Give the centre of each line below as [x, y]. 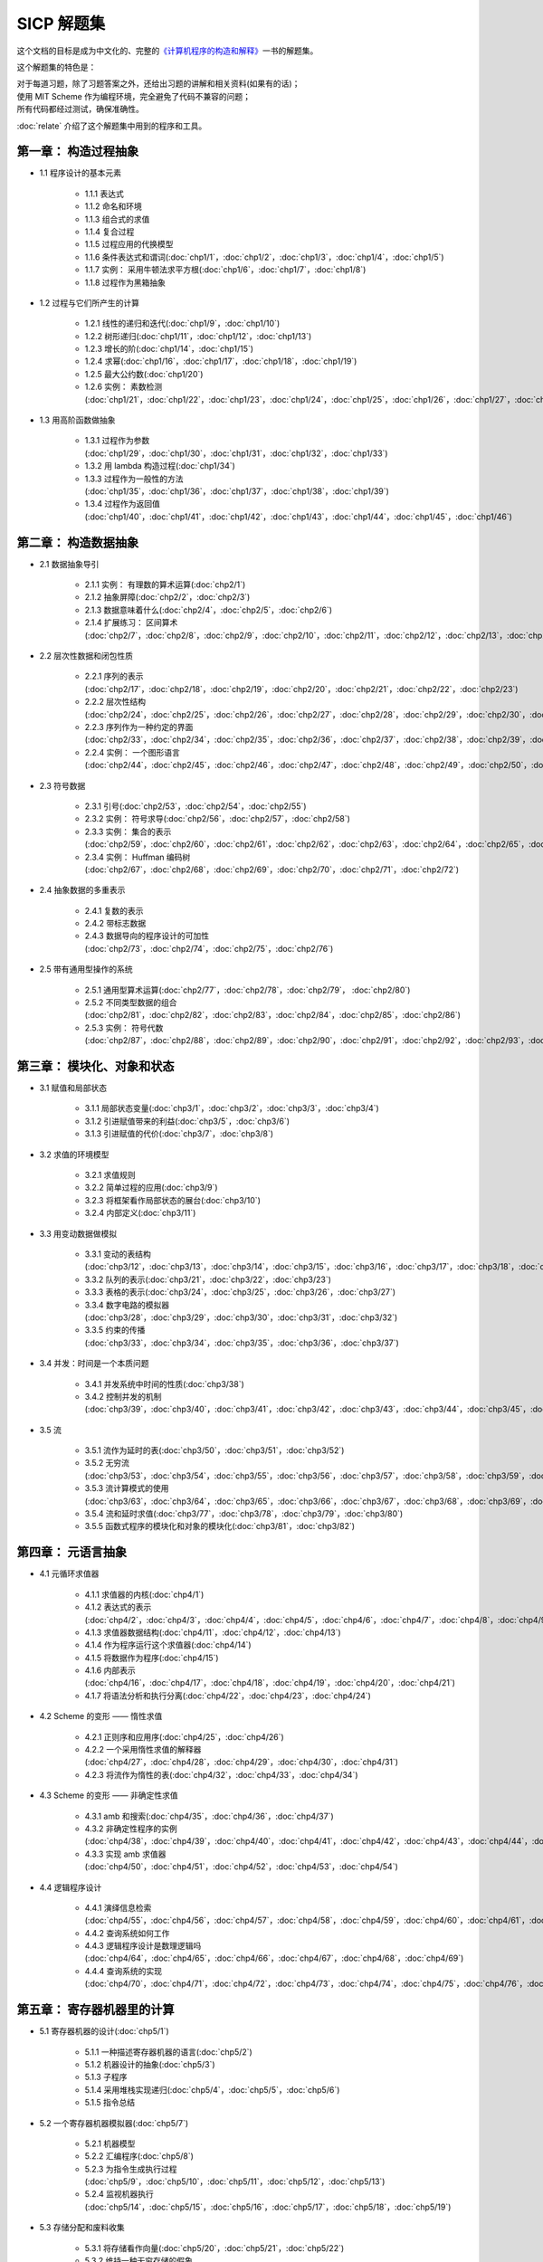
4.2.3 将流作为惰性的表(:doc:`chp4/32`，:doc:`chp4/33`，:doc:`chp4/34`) [221, 1774]
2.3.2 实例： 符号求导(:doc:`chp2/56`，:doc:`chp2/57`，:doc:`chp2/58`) [217, 819]
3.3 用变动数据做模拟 [78, 1233]
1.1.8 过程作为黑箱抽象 [125, 282]
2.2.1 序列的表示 [114, 676]
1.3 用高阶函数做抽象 [77, 420]
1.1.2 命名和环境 [113, 206]
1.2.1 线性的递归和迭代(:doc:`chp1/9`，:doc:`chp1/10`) [182, 323]
